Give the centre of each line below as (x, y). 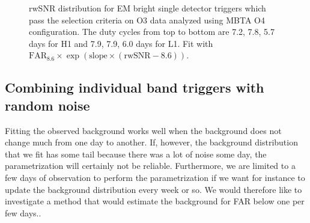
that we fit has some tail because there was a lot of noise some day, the (136, 154)
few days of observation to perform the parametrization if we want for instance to (155, 177)
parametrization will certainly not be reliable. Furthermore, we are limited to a (150, 166)
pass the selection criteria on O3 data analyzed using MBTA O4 (147, 20)
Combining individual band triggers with (135, 87)
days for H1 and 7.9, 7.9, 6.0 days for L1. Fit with (121, 43)
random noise (47, 105)
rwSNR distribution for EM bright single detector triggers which (147, 8)
